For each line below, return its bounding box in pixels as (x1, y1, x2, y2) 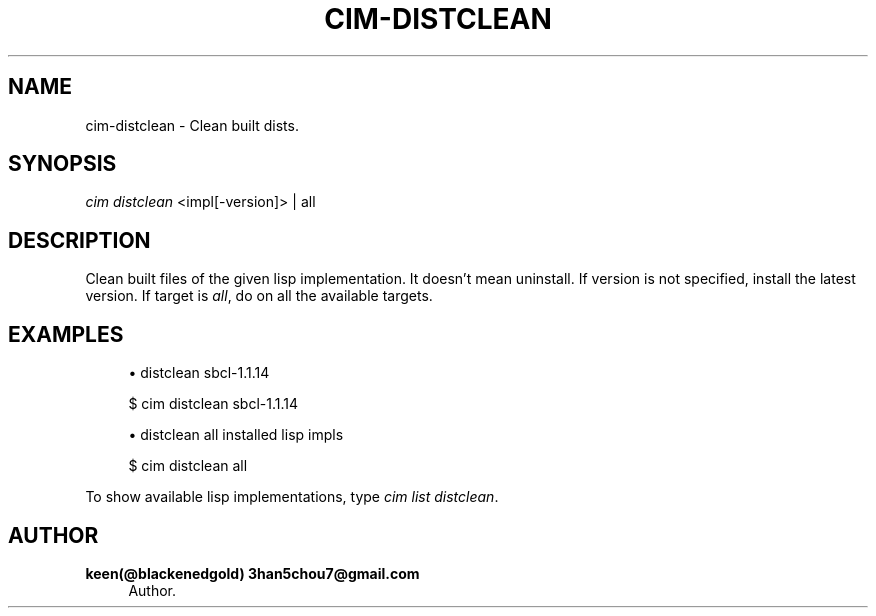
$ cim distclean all (128, 457, 248, 475)
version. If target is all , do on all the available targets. (85, 287, 433, 305)
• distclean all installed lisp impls (128, 426, 344, 444)
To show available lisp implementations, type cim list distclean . (85, 488, 499, 506)
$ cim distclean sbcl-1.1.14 (128, 395, 299, 413)
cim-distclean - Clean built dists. (85, 116, 299, 134)
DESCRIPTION (8, 227, 151, 253)
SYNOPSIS (8, 151, 117, 177)
